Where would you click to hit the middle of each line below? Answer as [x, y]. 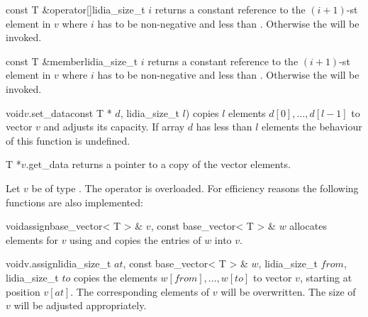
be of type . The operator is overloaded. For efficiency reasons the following [195, 188]
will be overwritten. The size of [288, 291]
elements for [32, 239]
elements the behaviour [312, 127]
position [23, 291]
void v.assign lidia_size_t [58, 263]
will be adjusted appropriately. [80, 305]
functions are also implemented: [74, 202]
